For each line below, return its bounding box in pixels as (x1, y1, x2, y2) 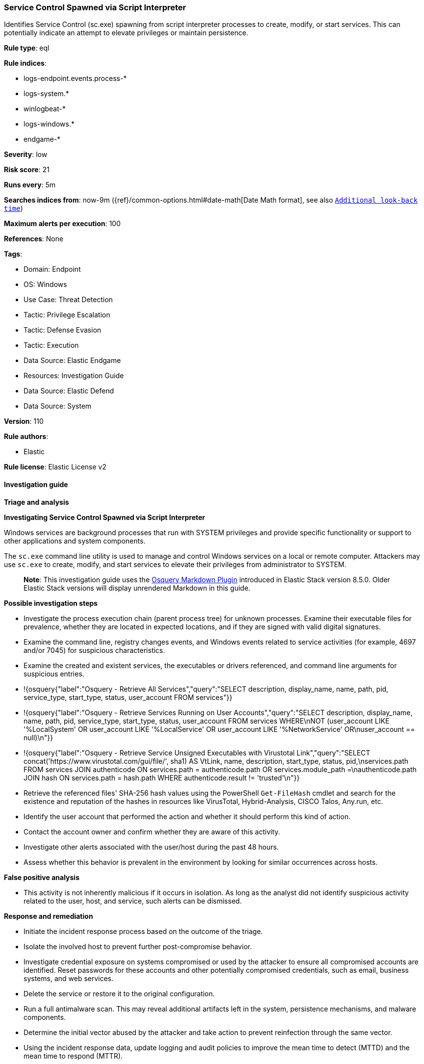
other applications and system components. (4, 536, 146, 545)
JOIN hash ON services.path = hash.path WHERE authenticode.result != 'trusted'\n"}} (24, 773, 300, 782)
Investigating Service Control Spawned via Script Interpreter (4, 513, 205, 521)
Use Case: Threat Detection (24, 295, 113, 304)
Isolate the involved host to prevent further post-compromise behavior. (24, 942, 252, 951)
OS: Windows (24, 280, 67, 289)
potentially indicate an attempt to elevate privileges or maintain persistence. (4, 28, 249, 37)
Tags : (4, 250, 23, 259)
